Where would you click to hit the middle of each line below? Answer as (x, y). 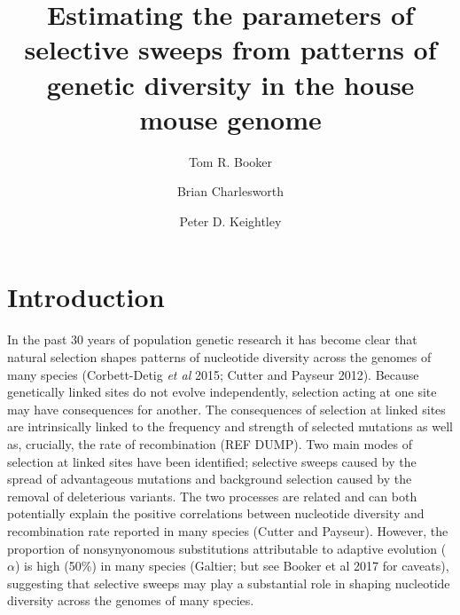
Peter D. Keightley (230, 221)
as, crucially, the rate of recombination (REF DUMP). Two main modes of (210, 443)
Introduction (86, 297)
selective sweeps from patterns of (230, 49)
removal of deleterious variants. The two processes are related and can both (212, 496)
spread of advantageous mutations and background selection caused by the (210, 479)
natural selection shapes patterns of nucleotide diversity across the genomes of (219, 357)
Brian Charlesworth (230, 191)
